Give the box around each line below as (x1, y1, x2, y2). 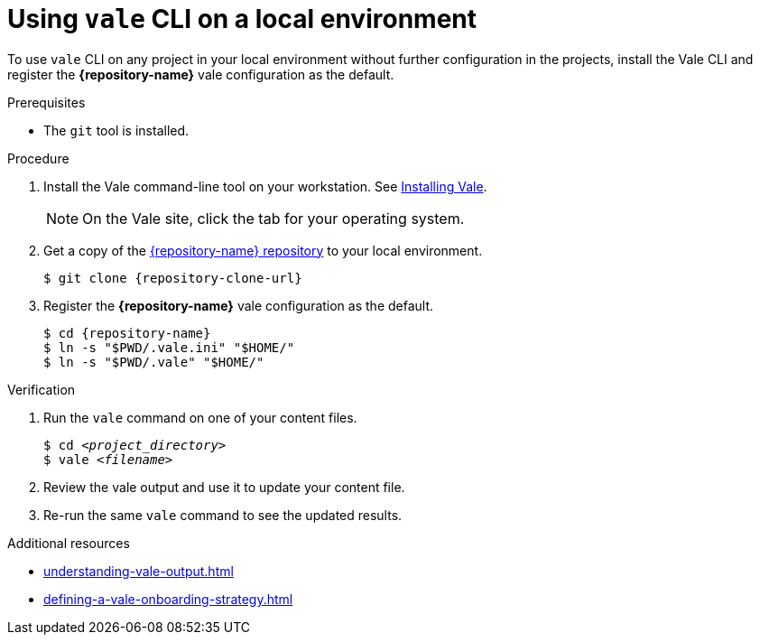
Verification (7, 381, 76, 397)
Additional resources (7, 535, 130, 551)
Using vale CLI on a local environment (7, 4, 477, 34)
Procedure (7, 150, 70, 166)
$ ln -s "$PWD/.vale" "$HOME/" (43, 354, 264, 369)
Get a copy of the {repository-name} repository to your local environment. (43, 242, 483, 258)
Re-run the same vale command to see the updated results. (43, 507, 403, 523)
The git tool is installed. (43, 122, 190, 138)
